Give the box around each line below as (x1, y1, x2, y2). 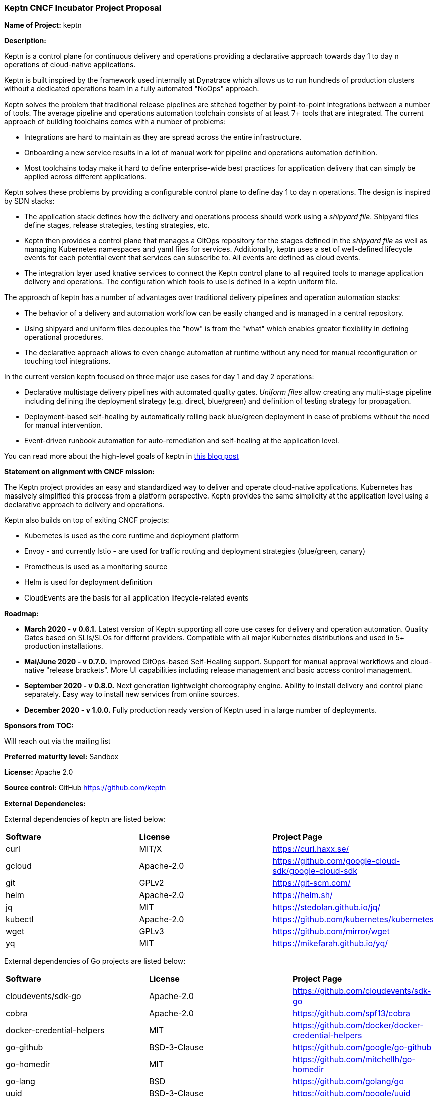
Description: (4, 36, 46, 45)
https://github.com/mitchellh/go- (292, 1054, 416, 1065)
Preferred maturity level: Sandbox (4, 752, 119, 761)
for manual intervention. (24, 421, 103, 430)
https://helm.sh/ (272, 890, 333, 901)
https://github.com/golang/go (292, 1076, 404, 1087)
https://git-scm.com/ (272, 878, 351, 888)
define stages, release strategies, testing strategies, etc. (24, 221, 210, 230)
